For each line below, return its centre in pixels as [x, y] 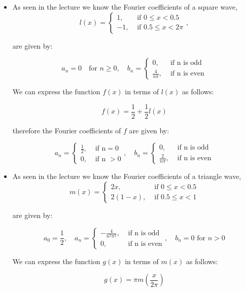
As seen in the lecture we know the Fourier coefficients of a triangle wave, [127, 176]
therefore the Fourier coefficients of [67, 130]
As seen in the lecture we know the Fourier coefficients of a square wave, [125, 7]
